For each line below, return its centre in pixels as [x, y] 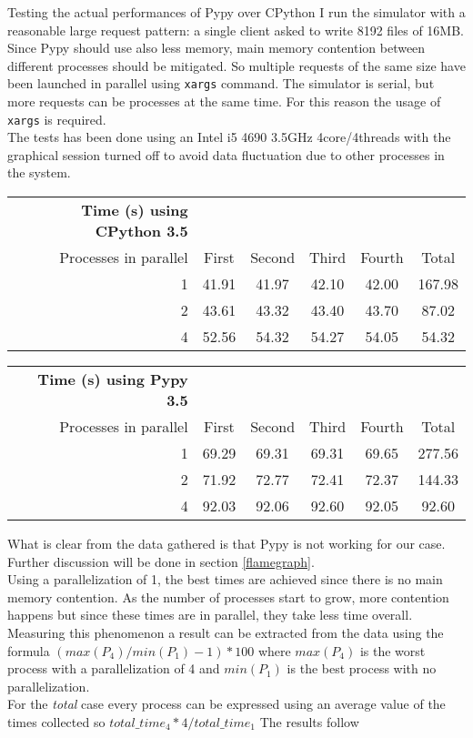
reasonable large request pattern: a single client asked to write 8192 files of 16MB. [236, 30]
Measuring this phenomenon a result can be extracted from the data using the [226, 633]
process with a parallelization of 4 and [114, 668]
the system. [39, 172]
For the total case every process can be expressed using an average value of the [226, 704]
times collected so [56, 722]
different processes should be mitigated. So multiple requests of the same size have [236, 65]
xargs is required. [57, 119]
